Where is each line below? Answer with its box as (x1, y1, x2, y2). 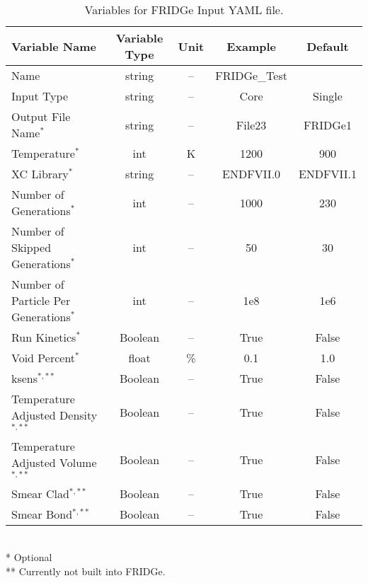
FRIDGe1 (304, 116, 352, 133)
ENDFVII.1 (298, 166, 357, 182)
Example (226, 37, 276, 54)
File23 (236, 116, 267, 133)
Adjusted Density (11, 407, 98, 423)
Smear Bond (11, 505, 73, 522)
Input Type (11, 88, 69, 104)
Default (306, 37, 349, 54)
